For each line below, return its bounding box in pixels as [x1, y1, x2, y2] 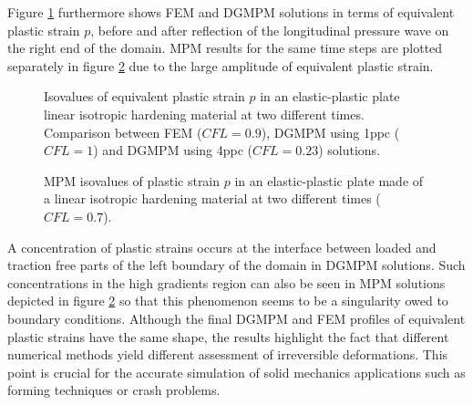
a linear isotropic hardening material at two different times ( [44, 189, 381, 208]
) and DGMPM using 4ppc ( [93, 140, 253, 160]
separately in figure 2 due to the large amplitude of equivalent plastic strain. [7, 56, 434, 75]
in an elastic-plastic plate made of [234, 171, 424, 190]
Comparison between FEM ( [44, 122, 202, 141]
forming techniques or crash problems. [7, 380, 221, 400]
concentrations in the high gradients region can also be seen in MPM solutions [7, 273, 446, 292]
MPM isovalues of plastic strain [44, 171, 221, 190]
